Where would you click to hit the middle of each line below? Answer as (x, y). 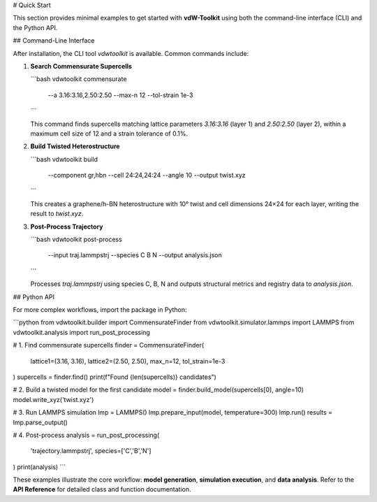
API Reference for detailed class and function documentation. (102, 489)
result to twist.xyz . (57, 214)
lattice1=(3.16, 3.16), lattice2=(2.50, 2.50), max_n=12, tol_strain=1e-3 (128, 361)
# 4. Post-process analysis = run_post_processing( (86, 435)
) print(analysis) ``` (39, 467)
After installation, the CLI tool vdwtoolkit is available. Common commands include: (131, 53)
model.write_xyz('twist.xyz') (53, 399)
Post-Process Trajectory (67, 227)
